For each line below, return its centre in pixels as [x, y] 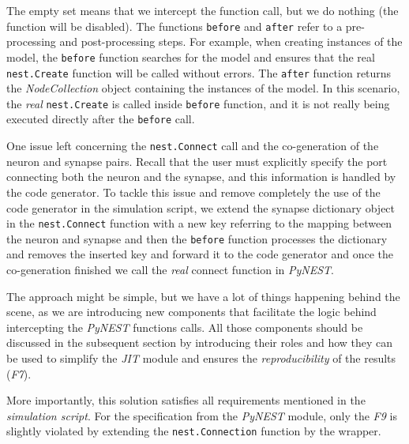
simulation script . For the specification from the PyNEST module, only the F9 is [202, 415]
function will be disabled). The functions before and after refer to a [174, 26]
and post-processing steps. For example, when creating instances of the [231, 41]
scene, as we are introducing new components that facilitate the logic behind [191, 312]
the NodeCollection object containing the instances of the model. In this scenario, [203, 88]
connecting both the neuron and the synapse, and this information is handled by [201, 177]
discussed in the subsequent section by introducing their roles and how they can [200, 342]
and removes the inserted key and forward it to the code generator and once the [200, 254]
